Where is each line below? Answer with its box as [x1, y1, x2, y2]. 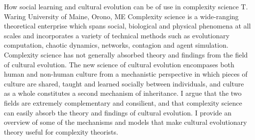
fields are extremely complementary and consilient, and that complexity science [4, 97, 242, 108]
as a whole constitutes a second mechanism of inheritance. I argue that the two [4, 88, 242, 98]
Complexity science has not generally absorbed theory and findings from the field [4, 49, 248, 59]
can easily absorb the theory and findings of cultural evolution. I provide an [4, 107, 232, 117]
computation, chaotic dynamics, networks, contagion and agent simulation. [4, 40, 229, 50]
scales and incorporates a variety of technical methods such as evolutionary [4, 30, 229, 40]
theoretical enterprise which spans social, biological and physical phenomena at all [4, 21, 251, 31]
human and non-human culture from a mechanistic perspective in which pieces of [4, 69, 248, 79]
